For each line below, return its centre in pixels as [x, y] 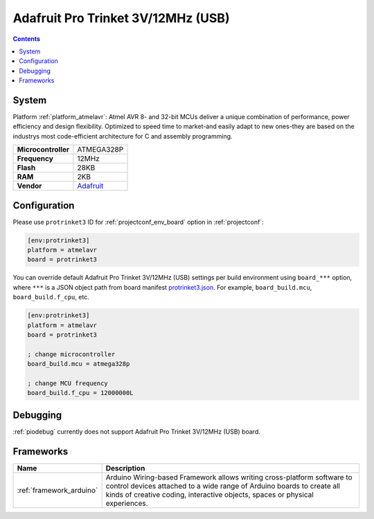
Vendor [29, 186]
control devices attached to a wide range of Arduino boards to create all [223, 486]
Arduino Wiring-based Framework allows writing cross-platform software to [229, 477]
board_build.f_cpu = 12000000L [81, 393]
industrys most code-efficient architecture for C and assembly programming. [123, 136]
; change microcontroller [71, 354]
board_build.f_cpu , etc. [51, 297]
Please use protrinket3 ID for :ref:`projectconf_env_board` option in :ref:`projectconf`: [138, 222]
